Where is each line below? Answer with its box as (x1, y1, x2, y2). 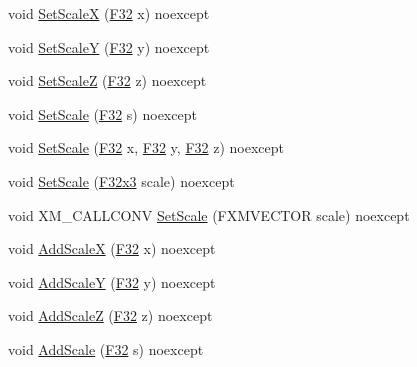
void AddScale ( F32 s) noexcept (8, 338, 204, 359)
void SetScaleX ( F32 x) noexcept (8, 3, 210, 23)
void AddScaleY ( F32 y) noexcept (8, 271, 216, 292)
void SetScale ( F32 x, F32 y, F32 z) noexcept (8, 137, 284, 158)
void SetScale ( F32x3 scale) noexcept (8, 170, 235, 191)
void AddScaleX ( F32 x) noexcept (8, 238, 216, 259)
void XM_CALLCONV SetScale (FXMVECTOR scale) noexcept (8, 204, 410, 225)
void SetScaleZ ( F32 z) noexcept (8, 70, 207, 91)
